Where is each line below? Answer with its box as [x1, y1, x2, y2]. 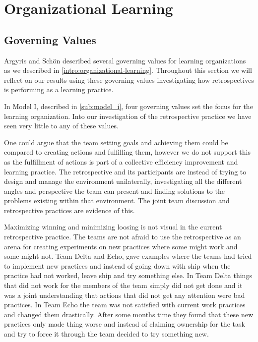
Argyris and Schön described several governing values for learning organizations [4, 55, 246, 65]
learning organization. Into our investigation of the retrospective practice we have [4, 111, 252, 121]
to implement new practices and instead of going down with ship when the [4, 260, 231, 271]
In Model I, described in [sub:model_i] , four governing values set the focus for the [4, 101, 253, 111]
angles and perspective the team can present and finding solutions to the [4, 185, 225, 196]
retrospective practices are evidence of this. [4, 205, 135, 215]
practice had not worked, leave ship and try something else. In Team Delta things [4, 270, 252, 281]
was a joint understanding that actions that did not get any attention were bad [4, 289, 245, 300]
